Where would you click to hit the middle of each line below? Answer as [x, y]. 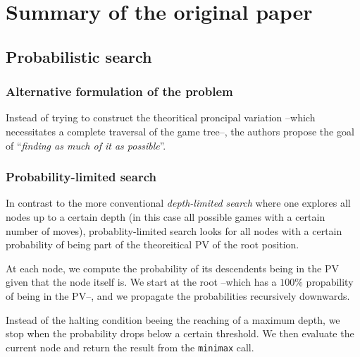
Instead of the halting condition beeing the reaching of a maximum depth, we [173, 319]
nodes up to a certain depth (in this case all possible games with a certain [166, 216]
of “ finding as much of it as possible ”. [86, 145]
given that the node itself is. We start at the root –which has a [141, 282]
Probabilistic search [79, 56]
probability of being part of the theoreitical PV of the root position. [153, 244]
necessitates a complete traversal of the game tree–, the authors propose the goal [180, 131]
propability [330, 282]
